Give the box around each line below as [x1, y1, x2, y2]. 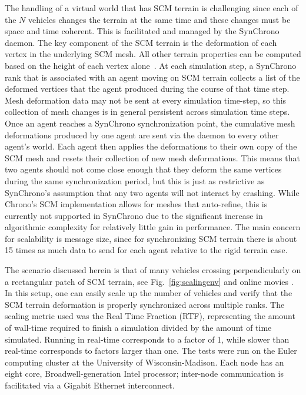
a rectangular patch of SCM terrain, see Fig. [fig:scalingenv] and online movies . [5, 275, 294, 287]
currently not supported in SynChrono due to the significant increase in [5, 209, 263, 221]
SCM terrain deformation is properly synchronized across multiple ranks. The [5, 298, 285, 310]
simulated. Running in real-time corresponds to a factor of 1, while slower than [5, 333, 290, 345]
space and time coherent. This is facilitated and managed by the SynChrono [5, 25, 280, 37]
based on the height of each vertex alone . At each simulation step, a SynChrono [5, 59, 297, 71]
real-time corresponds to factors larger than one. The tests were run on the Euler [5, 344, 297, 357]
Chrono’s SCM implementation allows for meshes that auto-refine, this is [5, 198, 268, 210]
